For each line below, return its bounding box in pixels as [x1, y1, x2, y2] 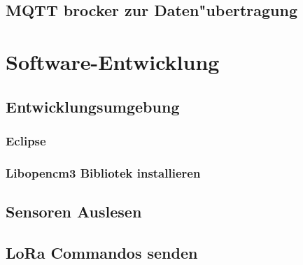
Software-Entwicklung [6, 47, 220, 76]
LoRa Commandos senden [6, 241, 198, 263]
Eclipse [6, 131, 46, 149]
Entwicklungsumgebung [6, 95, 180, 117]
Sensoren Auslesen [6, 201, 142, 222]
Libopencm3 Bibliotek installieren [6, 164, 201, 181]
